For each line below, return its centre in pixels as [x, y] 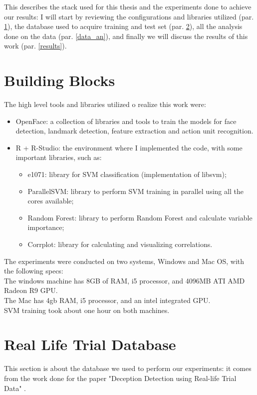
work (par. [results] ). [35, 46]
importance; [46, 227]
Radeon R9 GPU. [31, 290]
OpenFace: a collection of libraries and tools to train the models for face [126, 121]
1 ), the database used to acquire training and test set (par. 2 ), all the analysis [123, 26]
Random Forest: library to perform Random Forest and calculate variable [140, 217]
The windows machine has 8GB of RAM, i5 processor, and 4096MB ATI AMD [125, 280]
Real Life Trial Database [90, 344]
